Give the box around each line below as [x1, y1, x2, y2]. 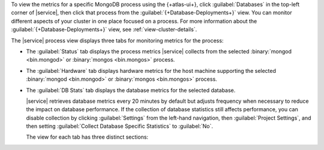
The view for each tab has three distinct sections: [26, 133, 149, 140]
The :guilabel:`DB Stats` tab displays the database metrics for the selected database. [26, 87, 236, 94]
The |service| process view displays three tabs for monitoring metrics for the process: [11, 36, 224, 44]
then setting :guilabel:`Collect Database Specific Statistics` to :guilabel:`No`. [26, 123, 213, 130]
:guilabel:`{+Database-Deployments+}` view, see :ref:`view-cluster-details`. [11, 26, 197, 33]
